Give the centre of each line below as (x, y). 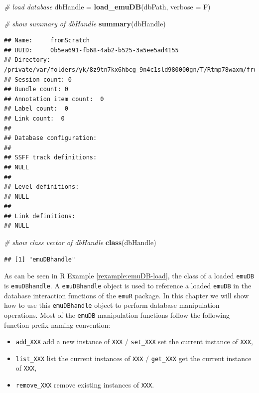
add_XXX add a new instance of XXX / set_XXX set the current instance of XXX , (134, 341)
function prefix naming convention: (57, 325)
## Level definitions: (42, 187)
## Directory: (27, 60)
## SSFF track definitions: (51, 158)
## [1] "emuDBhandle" (40, 259)
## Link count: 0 (34, 118)
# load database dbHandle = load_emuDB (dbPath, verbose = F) (107, 6)
